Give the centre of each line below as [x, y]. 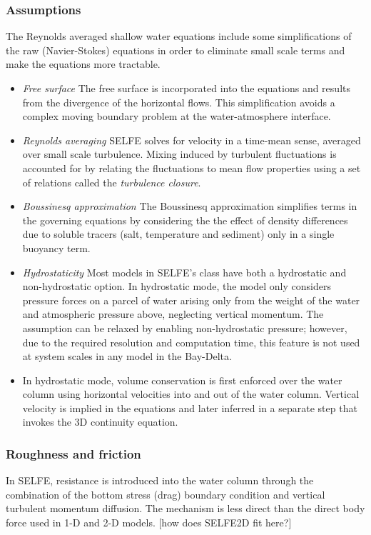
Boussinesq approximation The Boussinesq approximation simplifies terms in [190, 206]
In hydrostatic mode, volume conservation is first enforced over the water [182, 380]
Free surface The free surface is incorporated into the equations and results [186, 88]
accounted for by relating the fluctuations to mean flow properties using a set [192, 167]
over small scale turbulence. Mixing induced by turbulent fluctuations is [179, 154]
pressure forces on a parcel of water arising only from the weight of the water [191, 300]
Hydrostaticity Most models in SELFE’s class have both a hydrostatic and [184, 272]
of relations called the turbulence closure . [112, 182]
